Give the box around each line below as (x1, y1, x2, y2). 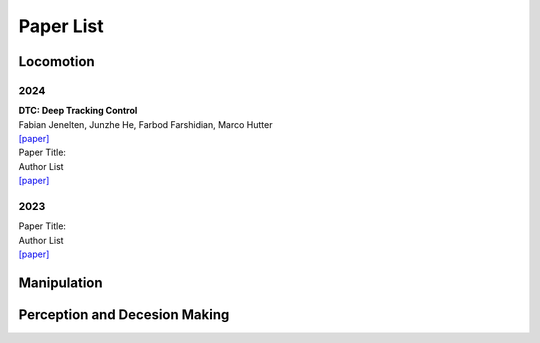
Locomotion (18, 53, 95, 70)
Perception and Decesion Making (18, 306, 230, 324)
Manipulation (18, 275, 104, 291)
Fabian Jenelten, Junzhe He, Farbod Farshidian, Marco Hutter (18, 118, 273, 130)
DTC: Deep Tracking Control (18, 105, 138, 117)
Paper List (18, 15, 104, 37)
